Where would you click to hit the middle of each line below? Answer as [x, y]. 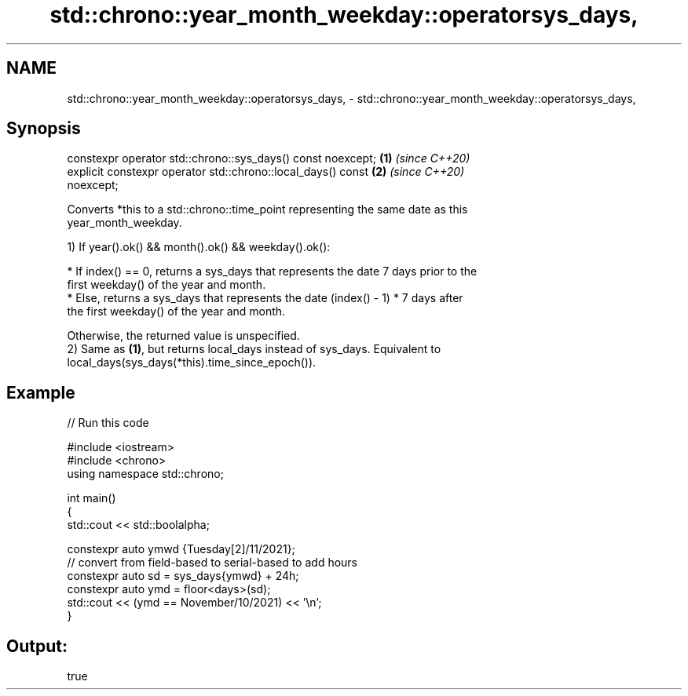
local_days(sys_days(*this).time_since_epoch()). [192, 363]
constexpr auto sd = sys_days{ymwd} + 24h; [183, 576]
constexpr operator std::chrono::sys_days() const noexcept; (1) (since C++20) [269, 159]
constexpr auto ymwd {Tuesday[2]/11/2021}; [181, 549]
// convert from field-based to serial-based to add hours [212, 563]
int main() [91, 498]
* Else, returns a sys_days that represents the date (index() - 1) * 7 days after [265, 298]
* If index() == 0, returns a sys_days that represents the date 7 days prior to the [272, 271]
